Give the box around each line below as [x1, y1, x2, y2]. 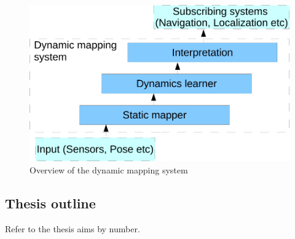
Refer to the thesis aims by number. [5, 222, 140, 235]
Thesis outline [5, 193, 96, 212]
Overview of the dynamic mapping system [29, 163, 188, 176]
